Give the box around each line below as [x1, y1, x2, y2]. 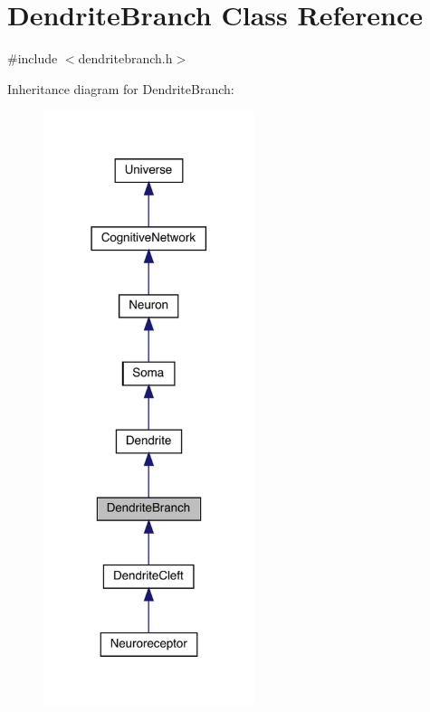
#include [7, 49, 58, 68]
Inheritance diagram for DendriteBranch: [7, 79, 234, 98]
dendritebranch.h [78, 49, 173, 68]
